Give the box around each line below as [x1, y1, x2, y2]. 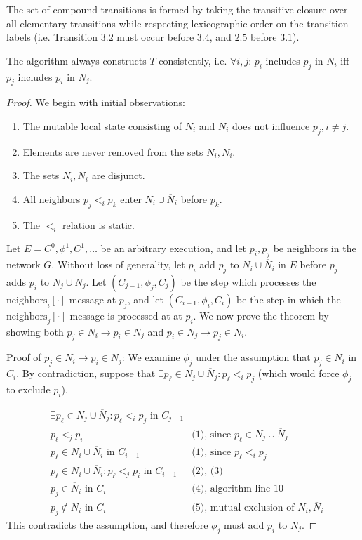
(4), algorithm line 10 [192, 484, 283, 494]
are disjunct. [91, 168, 145, 183]
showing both [6, 324, 64, 338]
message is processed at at [69, 308, 182, 322]
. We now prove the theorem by [193, 308, 329, 322]
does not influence [232, 118, 310, 133]
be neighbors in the [273, 241, 356, 256]
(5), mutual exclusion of [192, 503, 295, 513]
